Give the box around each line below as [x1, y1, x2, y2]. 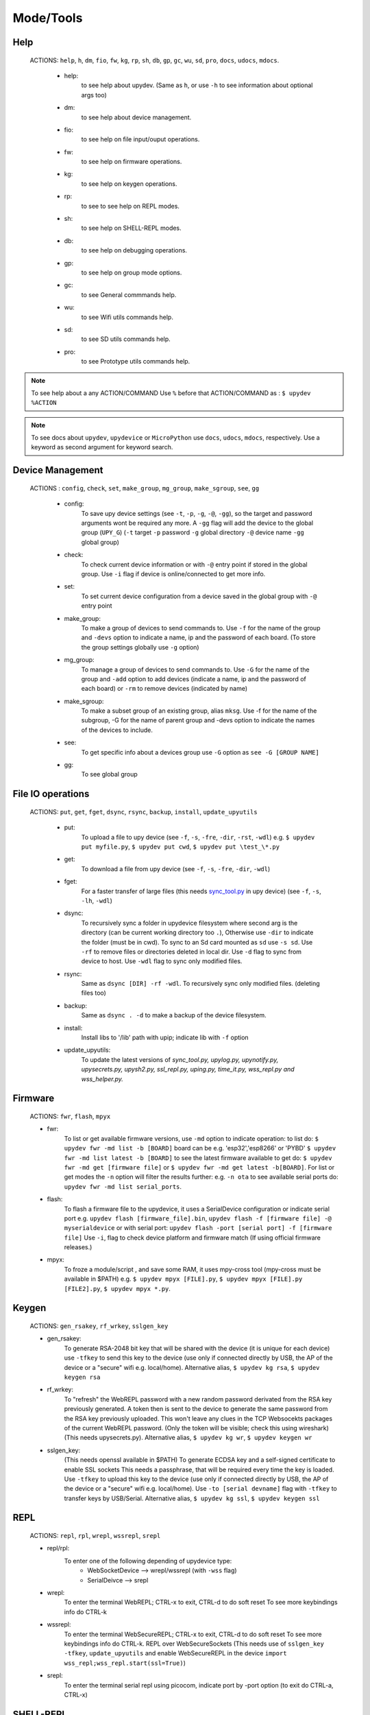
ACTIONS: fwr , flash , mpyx [29, 1112, 111, 1120]
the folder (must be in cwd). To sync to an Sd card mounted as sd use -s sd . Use [81, 938, 313, 946]
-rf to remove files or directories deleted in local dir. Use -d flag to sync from [81, 947, 301, 956]
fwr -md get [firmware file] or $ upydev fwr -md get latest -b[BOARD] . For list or [64, 1163, 335, 1171]
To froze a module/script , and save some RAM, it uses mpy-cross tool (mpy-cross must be [64, 1265, 321, 1273]
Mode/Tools [12, 10, 83, 25]
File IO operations [12, 788, 90, 800]
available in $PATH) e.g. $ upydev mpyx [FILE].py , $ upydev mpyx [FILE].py [64, 1275, 303, 1283]
